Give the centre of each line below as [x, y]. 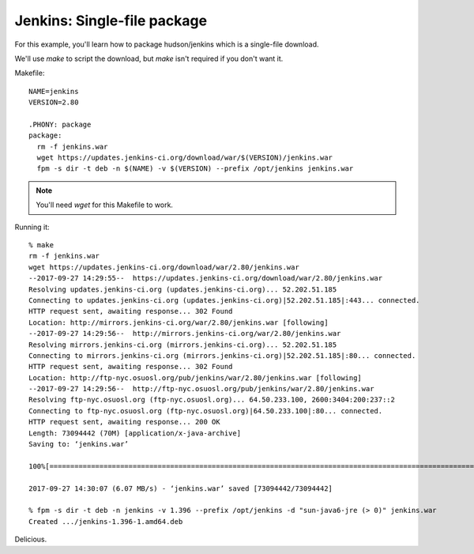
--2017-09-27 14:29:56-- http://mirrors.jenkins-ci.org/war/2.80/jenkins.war [185, 334]
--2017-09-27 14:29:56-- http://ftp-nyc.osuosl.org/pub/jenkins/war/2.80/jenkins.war [201, 389]
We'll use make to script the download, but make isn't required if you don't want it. [149, 58]
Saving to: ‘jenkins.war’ [79, 444]
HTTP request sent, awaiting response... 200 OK [124, 422]
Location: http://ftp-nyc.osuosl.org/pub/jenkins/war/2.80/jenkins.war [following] [196, 378]
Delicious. [31, 539]
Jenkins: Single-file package [111, 21]
